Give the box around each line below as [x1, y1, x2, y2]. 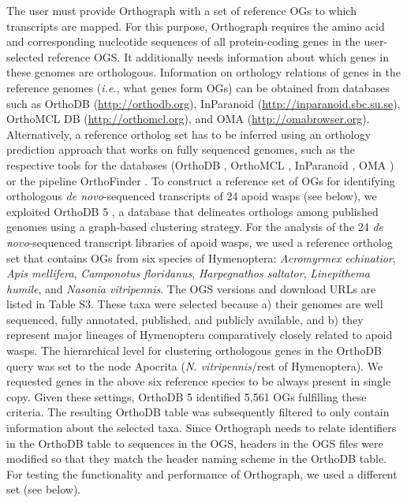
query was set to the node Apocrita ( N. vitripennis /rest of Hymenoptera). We [6, 357, 383, 374]
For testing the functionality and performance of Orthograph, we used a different [6, 465, 398, 482]
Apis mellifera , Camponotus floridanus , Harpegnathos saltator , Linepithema [6, 265, 370, 281]
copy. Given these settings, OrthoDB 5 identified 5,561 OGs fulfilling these [6, 388, 367, 404]
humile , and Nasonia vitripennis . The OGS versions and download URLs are [6, 280, 376, 296]
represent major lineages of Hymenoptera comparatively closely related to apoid [6, 326, 393, 343]
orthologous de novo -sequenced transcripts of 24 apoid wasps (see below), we [6, 188, 377, 204]
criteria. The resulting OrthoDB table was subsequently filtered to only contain [6, 404, 390, 420]
